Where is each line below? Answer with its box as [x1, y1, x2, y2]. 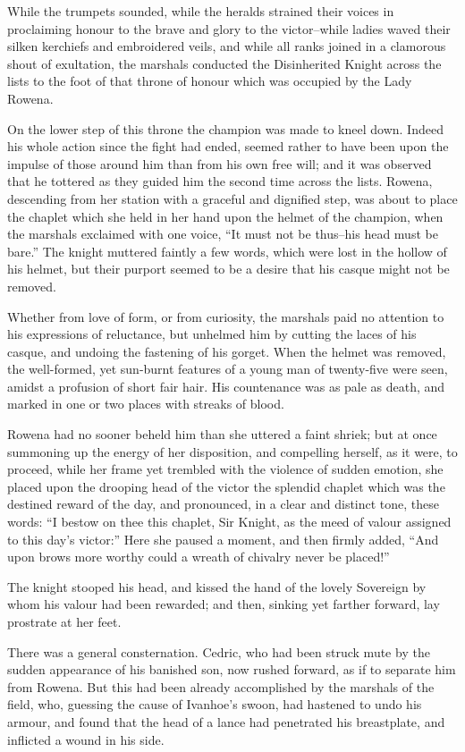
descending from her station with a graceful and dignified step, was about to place [7, 189, 458, 207]
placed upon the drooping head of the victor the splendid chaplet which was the [7, 477, 445, 495]
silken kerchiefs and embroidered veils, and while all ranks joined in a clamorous [7, 37, 446, 55]
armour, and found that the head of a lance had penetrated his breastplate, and [7, 712, 445, 731]
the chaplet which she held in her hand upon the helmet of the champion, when [7, 207, 444, 225]
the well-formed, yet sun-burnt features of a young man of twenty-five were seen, [7, 359, 448, 378]
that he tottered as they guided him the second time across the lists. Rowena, [7, 172, 433, 190]
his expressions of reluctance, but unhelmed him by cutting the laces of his [7, 325, 417, 343]
